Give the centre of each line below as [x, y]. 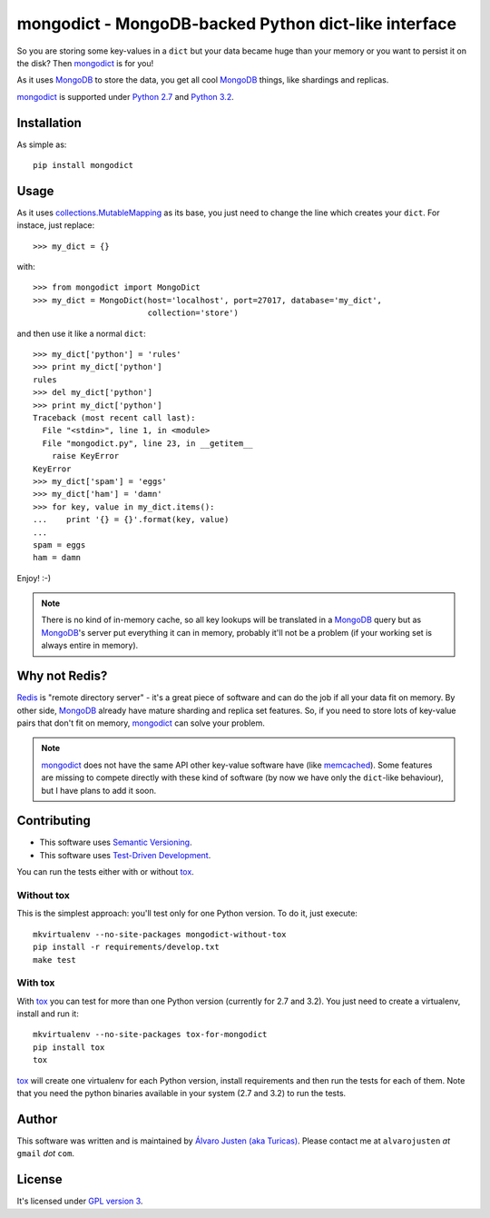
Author [37, 1119]
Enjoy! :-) [34, 578]
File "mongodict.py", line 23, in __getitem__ [147, 443]
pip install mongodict [83, 165]
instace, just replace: [56, 225]
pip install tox [69, 1047]
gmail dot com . [45, 1154]
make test [54, 960]
